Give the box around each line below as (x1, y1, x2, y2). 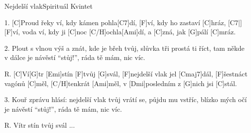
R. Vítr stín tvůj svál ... (4, 120, 75, 130)
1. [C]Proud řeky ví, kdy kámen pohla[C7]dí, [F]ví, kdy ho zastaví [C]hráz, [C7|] (4, 17, 242, 27)
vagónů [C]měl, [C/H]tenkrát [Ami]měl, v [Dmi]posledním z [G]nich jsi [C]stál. (4, 78, 237, 88)
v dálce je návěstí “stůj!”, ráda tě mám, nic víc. (4, 52, 145, 62)
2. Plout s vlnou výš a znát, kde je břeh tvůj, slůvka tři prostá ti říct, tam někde (4, 43, 245, 53)
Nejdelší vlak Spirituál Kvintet (4, 1, 93, 11)
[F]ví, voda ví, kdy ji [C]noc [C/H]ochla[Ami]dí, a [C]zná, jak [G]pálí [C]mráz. (4, 27, 236, 37)
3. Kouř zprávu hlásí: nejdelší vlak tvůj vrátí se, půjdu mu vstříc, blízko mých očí (4, 94, 247, 104)
